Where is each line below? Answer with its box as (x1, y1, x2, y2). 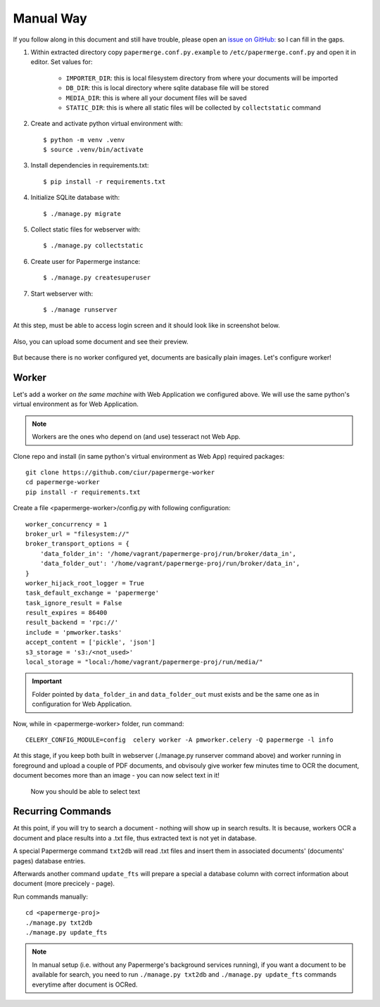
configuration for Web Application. (32, 700, 132, 709)
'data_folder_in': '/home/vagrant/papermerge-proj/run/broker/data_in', (39, 550, 297, 557)
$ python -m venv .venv (43, 136, 125, 144)
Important (32, 677, 63, 685)
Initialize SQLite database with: (30, 194, 120, 202)
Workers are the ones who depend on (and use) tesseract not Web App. (32, 433, 241, 441)
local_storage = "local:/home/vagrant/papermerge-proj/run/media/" (25, 658, 263, 666)
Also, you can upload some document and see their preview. (13, 337, 189, 346)
